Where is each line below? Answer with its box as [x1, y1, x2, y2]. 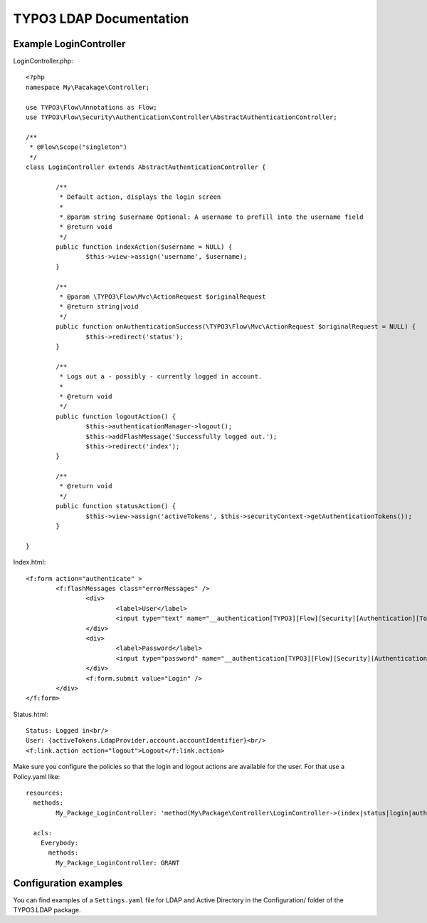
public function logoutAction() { [56, 412, 176, 421]
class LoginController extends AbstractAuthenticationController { [26, 163, 266, 171]
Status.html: [13, 710, 49, 718]
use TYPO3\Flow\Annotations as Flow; [26, 103, 158, 111]
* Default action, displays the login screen [59, 193, 221, 201]
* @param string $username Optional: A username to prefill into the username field [59, 212, 364, 221]
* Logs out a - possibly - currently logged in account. [59, 373, 263, 381]
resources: [26, 789, 64, 798]
